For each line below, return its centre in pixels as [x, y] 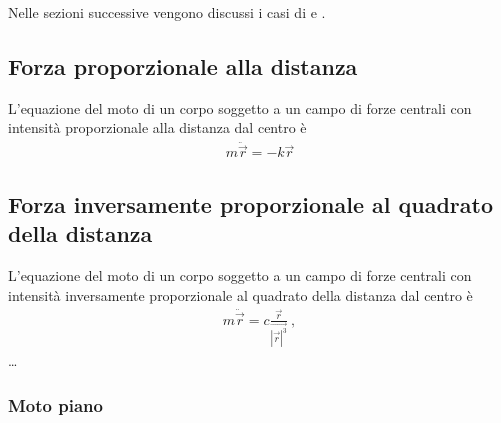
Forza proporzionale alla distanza [183, 65]
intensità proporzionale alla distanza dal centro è [157, 127]
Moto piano [55, 404]
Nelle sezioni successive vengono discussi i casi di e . [167, 12]
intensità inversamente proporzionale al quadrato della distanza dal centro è [240, 294]
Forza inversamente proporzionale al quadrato [250, 203]
